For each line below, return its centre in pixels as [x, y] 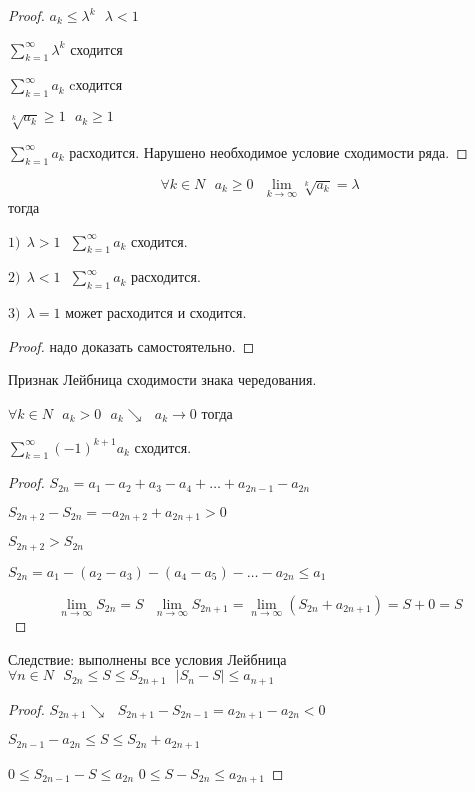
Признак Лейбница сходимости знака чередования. [162, 379]
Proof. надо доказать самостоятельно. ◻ [131, 345]
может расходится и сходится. [156, 312]
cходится [96, 84]
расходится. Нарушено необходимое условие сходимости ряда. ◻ [268, 151]
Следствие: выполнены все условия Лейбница [147, 658]
